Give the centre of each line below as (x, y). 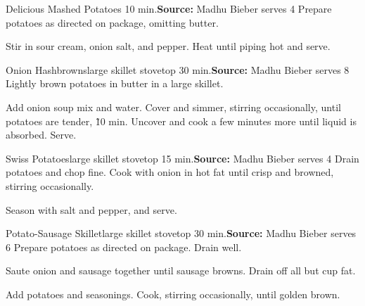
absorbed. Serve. (41, 135)
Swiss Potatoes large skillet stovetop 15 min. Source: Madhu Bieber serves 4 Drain (182, 158)
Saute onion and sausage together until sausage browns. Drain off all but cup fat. (181, 270)
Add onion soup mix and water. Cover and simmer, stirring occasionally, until (173, 107)
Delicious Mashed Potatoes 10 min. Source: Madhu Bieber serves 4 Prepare (169, 8)
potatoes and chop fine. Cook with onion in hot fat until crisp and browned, (170, 172)
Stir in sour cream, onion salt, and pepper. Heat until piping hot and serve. (168, 46)
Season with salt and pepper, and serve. (91, 209)
